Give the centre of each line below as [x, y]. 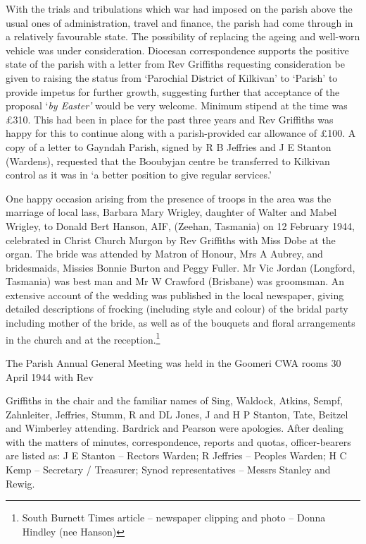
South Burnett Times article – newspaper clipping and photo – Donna [174, 518]
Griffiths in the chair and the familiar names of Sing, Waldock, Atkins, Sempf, [174, 400]
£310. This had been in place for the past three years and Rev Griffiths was [170, 119]
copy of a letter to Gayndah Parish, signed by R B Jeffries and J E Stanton [169, 146]
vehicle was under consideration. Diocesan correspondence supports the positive [177, 50]
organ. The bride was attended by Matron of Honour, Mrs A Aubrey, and [164, 254]
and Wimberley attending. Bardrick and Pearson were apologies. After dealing [175, 428]
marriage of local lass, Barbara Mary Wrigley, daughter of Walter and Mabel [171, 212]
